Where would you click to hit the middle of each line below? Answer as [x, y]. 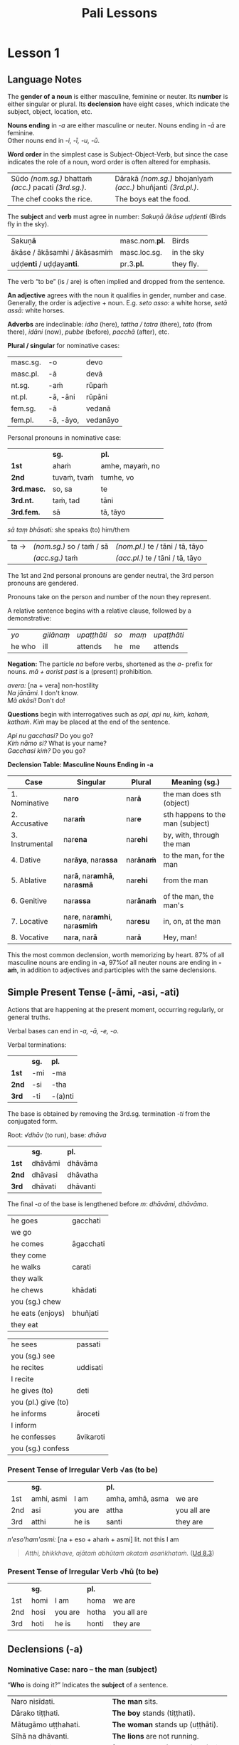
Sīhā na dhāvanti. [40, 1736]
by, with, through [191, 835]
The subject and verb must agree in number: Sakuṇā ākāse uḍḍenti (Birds [117, 216]
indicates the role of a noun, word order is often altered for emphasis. [109, 162]
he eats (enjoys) [38, 1313]
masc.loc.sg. [141, 252]
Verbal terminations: [37, 1045]
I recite [22, 1378]
